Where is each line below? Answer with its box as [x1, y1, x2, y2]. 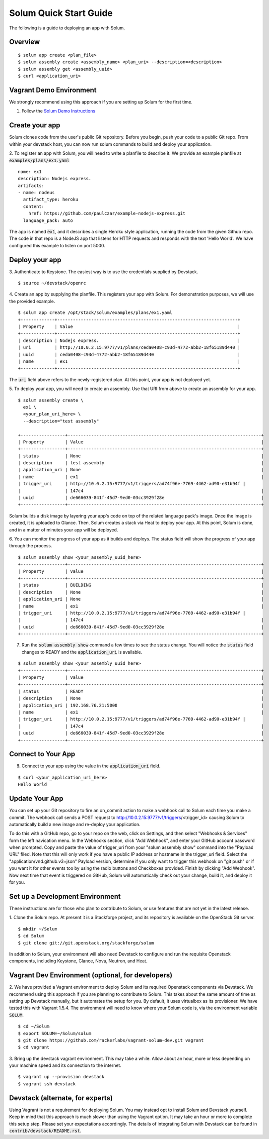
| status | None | [18, 453, 264, 459]
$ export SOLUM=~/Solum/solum [18, 1031, 92, 1036]
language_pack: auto [23, 217, 73, 223]
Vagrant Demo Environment [9, 86, 97, 94]
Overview [9, 38, 40, 46]
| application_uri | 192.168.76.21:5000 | [18, 702, 264, 708]
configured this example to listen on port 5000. [9, 242, 105, 248]
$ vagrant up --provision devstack [18, 1074, 105, 1080]
